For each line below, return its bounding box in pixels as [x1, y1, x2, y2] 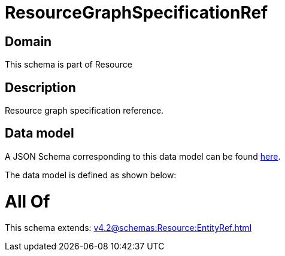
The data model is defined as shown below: [5, 169, 177, 180]
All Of [5, 191, 50, 212]
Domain [5, 33, 52, 49]
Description [5, 80, 76, 95]
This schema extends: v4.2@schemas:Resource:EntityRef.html [5, 223, 252, 233]
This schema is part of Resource [5, 59, 132, 70]
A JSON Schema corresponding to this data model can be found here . [5, 151, 281, 161]
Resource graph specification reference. [5, 105, 164, 116]
